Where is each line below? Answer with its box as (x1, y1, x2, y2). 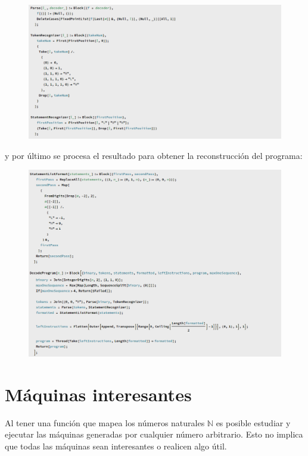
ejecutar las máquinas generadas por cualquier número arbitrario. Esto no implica (5, 428, 303, 441)
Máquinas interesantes (5, 382, 192, 406)
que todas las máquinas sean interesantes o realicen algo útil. (5, 439, 227, 452)
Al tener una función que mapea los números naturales (5, 416, 205, 429)
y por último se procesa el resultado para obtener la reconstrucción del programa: (5, 149, 303, 161)
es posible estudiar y (216, 416, 291, 429)
